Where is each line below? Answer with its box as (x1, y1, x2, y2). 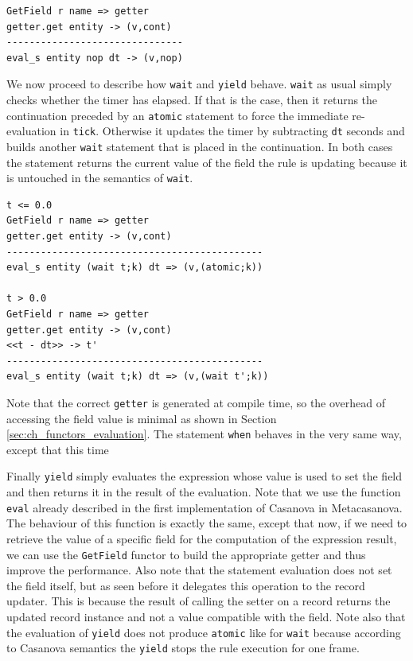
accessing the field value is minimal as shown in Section (6, 410, 277, 426)
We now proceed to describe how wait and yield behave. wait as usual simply (6, 76, 392, 92)
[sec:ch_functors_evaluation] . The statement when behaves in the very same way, (6, 426, 402, 442)
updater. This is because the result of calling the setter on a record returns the (6, 593, 391, 609)
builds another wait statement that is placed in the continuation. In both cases (6, 138, 393, 154)
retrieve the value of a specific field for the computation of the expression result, (6, 530, 397, 546)
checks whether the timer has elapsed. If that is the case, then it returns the (6, 91, 378, 108)
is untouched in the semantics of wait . (6, 169, 193, 186)
